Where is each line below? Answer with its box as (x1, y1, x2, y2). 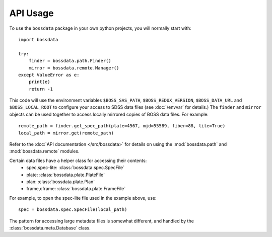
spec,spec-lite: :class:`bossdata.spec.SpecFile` (26, 165, 125, 171)
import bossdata (18, 37, 58, 42)
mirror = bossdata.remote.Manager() (28, 65, 119, 70)
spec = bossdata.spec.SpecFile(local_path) (18, 207, 127, 212)
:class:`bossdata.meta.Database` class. (9, 224, 91, 231)
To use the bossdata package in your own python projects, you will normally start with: (9, 25, 191, 31)
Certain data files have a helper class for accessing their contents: (9, 157, 147, 164)
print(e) (28, 79, 50, 85)
